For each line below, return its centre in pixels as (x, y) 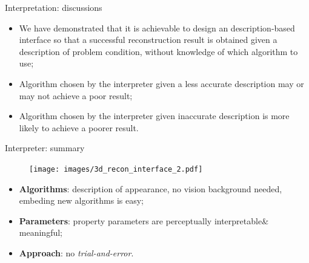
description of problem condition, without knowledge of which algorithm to (158, 51)
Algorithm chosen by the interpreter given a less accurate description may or (161, 83)
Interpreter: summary (45, 148)
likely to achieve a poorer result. (79, 127)
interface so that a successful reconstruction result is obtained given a (148, 40)
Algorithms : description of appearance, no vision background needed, (151, 188)
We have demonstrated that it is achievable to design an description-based (157, 28)
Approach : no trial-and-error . (76, 252)
